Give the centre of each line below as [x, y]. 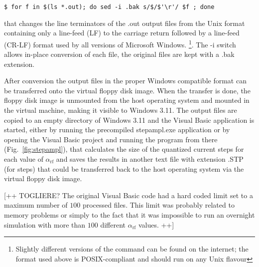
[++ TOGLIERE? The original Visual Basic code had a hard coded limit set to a [129, 195]
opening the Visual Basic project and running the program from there [111, 139]
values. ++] [156, 224]
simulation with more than [45, 224]
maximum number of [36, 205]
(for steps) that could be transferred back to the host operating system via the [124, 168]
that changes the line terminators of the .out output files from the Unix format [125, 23]
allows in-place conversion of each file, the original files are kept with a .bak [119, 54]
